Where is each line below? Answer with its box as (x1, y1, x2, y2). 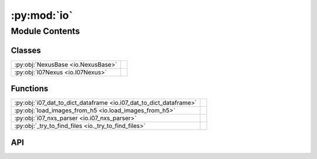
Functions (11, 84, 49, 94)
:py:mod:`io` (11, 9, 73, 22)
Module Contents (11, 26, 80, 36)
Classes (11, 45, 41, 55)
